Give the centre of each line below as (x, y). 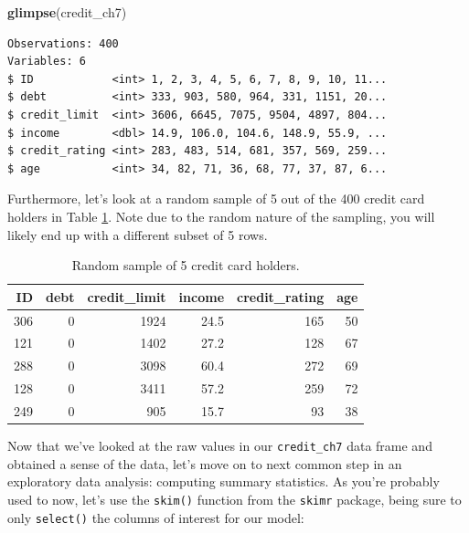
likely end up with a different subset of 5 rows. (138, 234)
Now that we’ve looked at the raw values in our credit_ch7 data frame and (220, 446)
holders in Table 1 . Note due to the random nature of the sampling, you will (221, 216)
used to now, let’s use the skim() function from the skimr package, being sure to (234, 499)
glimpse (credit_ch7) (67, 12)
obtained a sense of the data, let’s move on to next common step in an (205, 463)
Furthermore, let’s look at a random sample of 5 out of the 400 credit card (216, 199)
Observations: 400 (63, 43)
